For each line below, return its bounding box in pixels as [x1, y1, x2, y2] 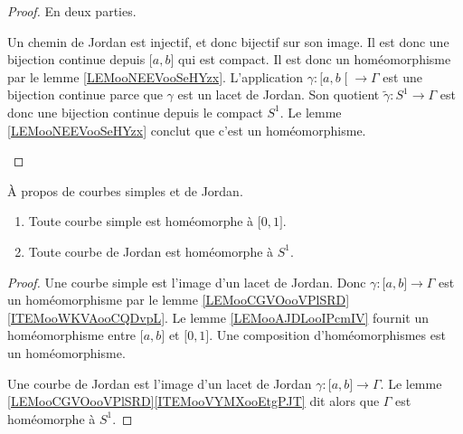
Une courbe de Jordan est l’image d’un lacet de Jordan [7, 373, 312, 392]
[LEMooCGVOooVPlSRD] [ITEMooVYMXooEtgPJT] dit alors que [7, 392, 380, 410]
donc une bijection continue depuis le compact [7, 102, 263, 121]
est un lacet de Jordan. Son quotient [177, 85, 380, 104]
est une [383, 67, 422, 86]
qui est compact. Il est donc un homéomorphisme [177, 50, 451, 69]
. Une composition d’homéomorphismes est [209, 325, 446, 344]
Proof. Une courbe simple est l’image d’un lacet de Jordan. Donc [7, 272, 366, 291]
